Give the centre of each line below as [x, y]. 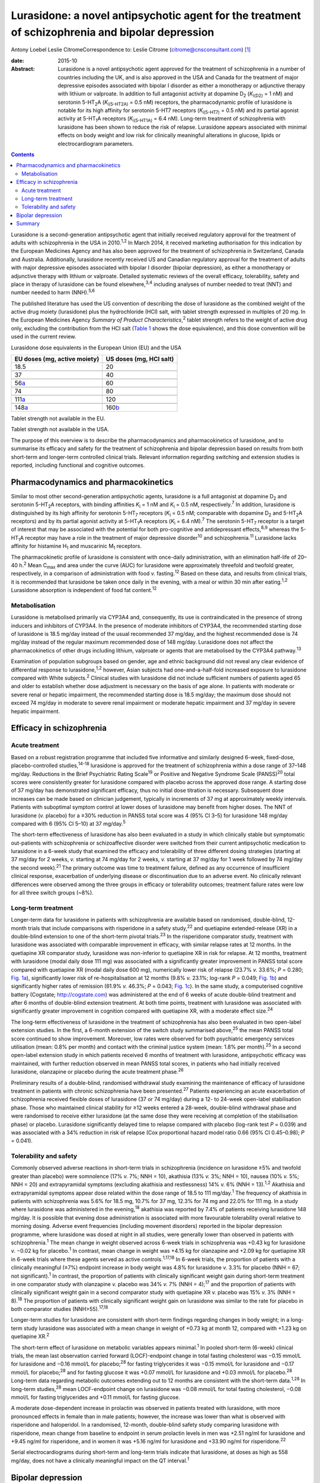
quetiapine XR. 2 [30, 1336]
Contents [23, 155]
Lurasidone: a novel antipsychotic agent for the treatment [156, 15]
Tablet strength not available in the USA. [60, 429]
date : [17, 61]
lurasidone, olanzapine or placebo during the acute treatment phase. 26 [97, 1071]
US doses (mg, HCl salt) [140, 359]
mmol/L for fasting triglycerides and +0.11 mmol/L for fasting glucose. [95, 1397]
